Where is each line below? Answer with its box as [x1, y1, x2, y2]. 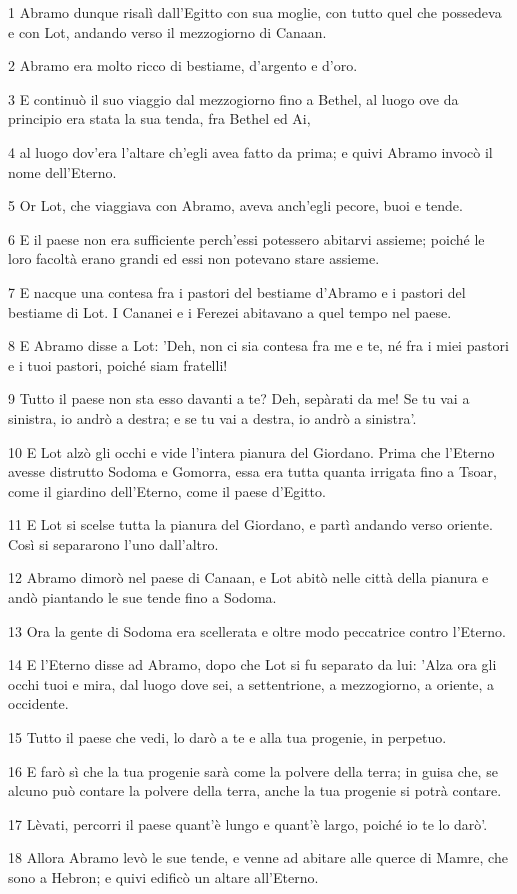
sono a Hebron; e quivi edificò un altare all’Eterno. [8, 867, 319, 887]
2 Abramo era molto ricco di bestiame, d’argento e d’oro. [8, 55, 358, 76]
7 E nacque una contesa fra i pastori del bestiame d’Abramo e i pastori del [8, 281, 466, 302]
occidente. [8, 693, 69, 714]
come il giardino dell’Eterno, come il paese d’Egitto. [8, 480, 326, 501]
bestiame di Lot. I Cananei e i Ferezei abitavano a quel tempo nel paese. [8, 301, 452, 322]
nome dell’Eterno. [8, 161, 117, 182]
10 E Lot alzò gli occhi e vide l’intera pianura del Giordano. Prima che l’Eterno [8, 441, 495, 462]
